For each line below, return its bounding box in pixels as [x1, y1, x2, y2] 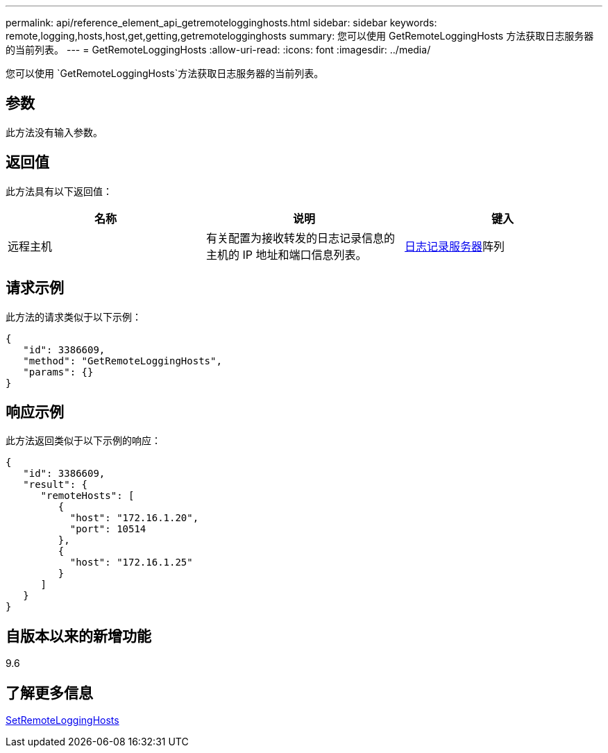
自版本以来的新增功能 [6, 627, 151, 645]
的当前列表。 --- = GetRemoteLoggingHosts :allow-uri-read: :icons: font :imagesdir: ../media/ [6, 44, 431, 56]
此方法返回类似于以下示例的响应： [6, 434, 161, 447]
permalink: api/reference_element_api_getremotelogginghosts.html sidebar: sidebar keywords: [6, 17, 437, 28]
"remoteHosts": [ [40, 490, 135, 502]
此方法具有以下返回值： [6, 185, 112, 197]
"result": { [23, 479, 88, 491]
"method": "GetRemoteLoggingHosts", [23, 355, 222, 366]
